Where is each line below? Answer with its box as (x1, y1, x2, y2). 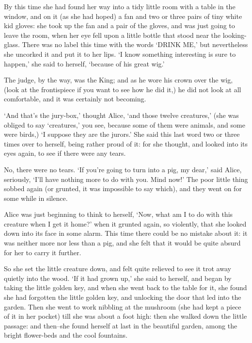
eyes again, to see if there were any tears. (4, 148, 126, 158)
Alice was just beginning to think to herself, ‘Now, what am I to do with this (4, 209, 233, 219)
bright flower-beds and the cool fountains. (4, 330, 127, 340)
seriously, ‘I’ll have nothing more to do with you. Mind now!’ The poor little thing (4, 174, 248, 184)
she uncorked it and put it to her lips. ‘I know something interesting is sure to (4, 49, 236, 59)
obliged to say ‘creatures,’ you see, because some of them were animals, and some (4, 119, 245, 130)
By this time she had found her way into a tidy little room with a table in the (4, 1, 236, 11)
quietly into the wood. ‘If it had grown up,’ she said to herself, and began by (4, 273, 232, 283)
